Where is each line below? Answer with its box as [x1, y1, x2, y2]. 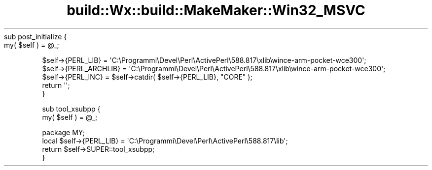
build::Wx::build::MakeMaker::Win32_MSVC [67, 2, 365, 19]
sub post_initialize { [4, 32, 67, 41]
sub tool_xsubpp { [42, 104, 101, 113]
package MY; [42, 128, 85, 137]
